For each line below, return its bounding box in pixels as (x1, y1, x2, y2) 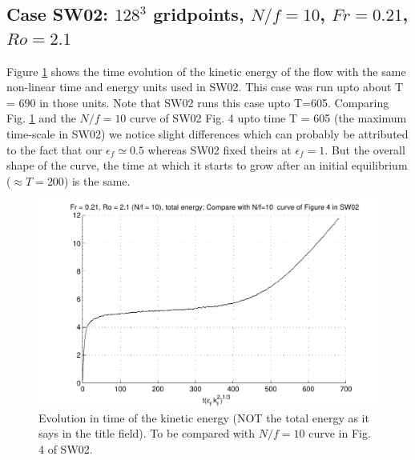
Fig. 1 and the (6, 110, 76, 126)
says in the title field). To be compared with (38, 425, 256, 442)
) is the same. (63, 172, 131, 189)
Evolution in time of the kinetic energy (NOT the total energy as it (38, 409, 369, 426)
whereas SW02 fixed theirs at (147, 141, 292, 158)
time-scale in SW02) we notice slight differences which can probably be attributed (6, 125, 409, 142)
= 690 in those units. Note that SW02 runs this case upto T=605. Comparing (6, 94, 389, 110)
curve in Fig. (308, 425, 371, 442)
